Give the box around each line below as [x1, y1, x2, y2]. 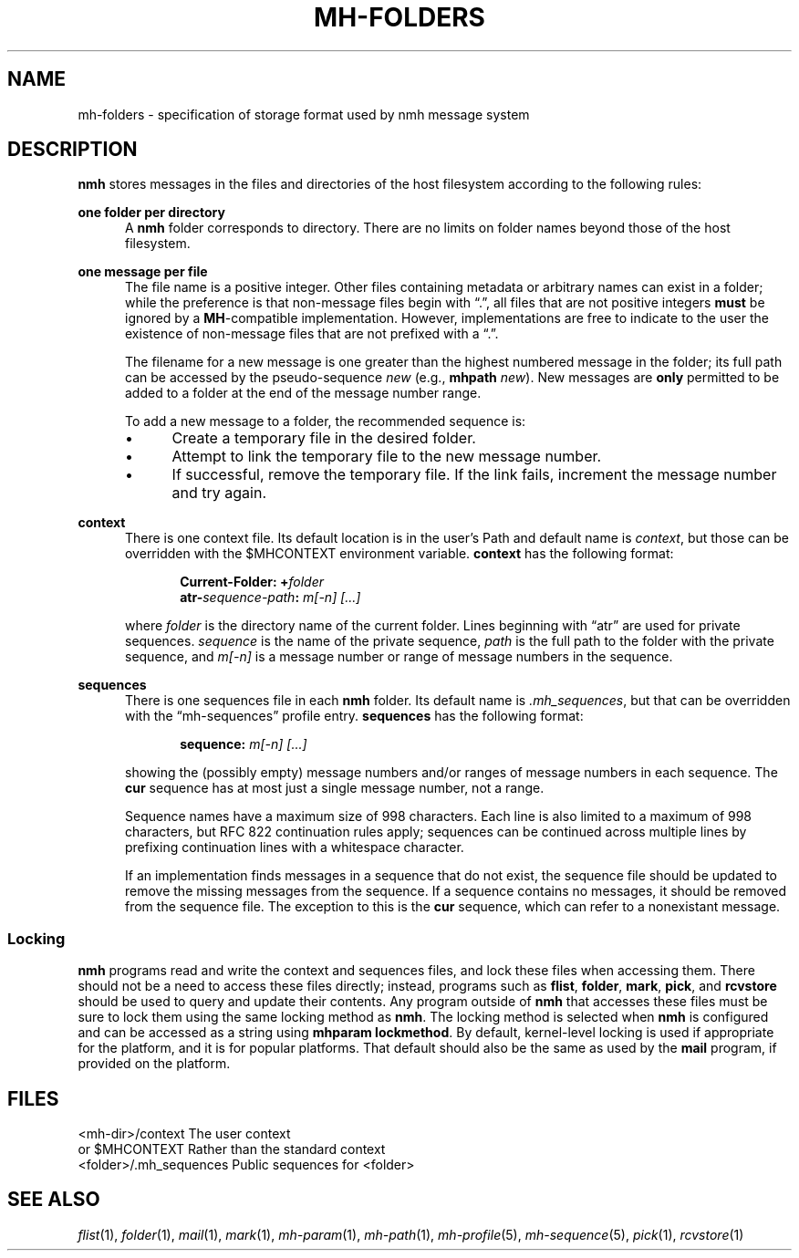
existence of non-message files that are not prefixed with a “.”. [125, 326, 499, 342]
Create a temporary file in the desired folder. [171, 429, 476, 448]
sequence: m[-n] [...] [180, 736, 307, 753]
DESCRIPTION [7, 138, 138, 161]
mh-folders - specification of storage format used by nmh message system [78, 106, 530, 122]
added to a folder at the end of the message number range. [125, 385, 482, 401]
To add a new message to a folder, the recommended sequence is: [125, 413, 526, 430]
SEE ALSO [7, 1188, 100, 1211]
